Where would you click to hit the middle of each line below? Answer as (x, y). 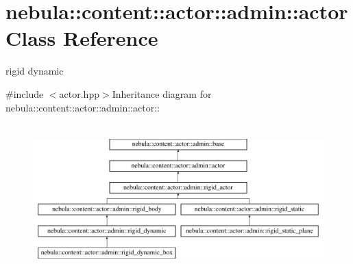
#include (25, 93)
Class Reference (82, 38)
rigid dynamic (35, 71)
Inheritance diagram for (162, 93)
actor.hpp (79, 93)
